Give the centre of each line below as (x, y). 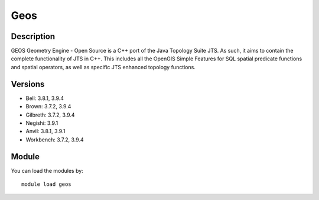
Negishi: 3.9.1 (42, 123)
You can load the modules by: (47, 170)
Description (33, 36)
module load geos (46, 184)
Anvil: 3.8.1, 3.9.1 (45, 131)
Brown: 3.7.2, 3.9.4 (48, 107)
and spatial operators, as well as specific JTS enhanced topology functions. (103, 67)
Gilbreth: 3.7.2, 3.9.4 (50, 115)
